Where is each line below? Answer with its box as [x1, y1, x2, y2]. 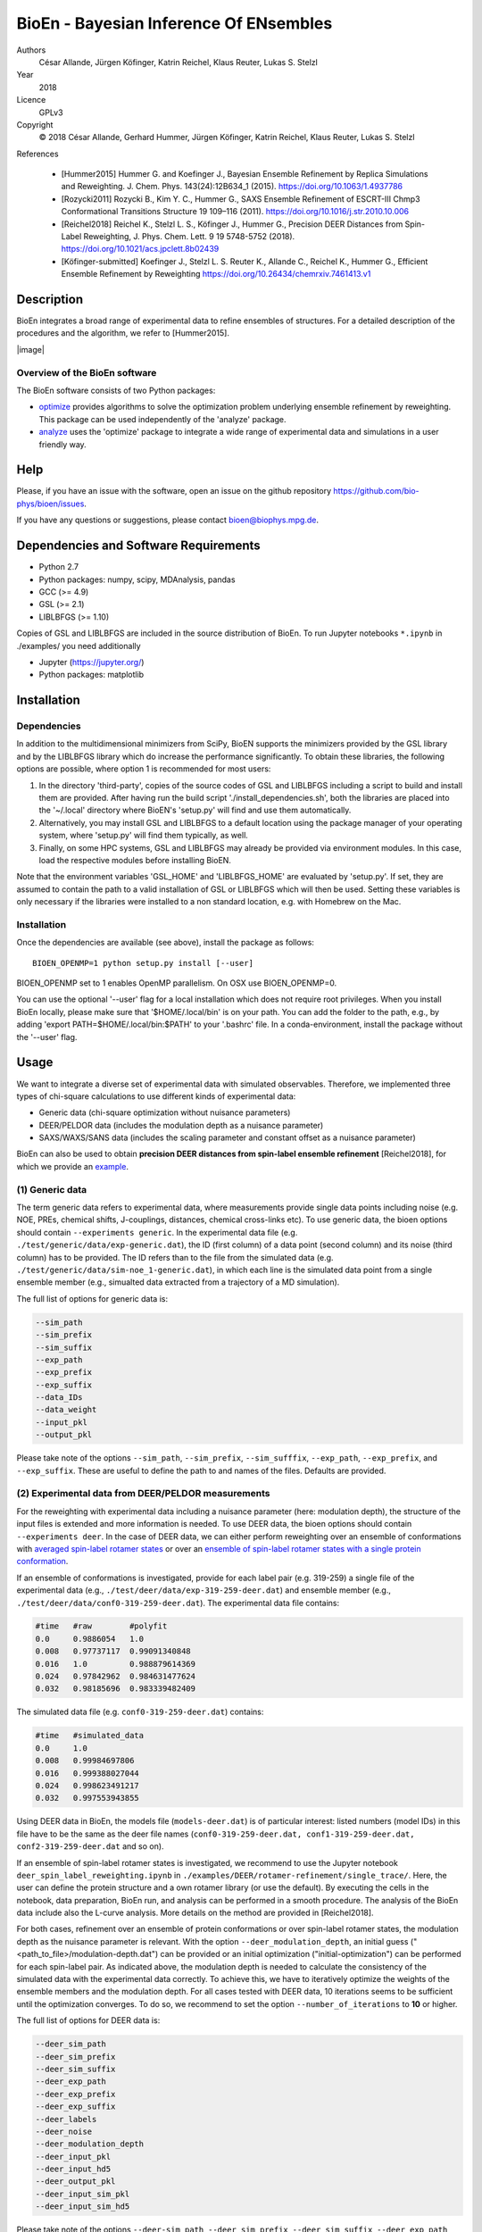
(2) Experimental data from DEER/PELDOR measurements [16, 1487, 270, 1500]
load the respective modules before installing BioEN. [38, 854, 232, 865]
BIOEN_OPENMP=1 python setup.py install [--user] [32, 958, 254, 968]
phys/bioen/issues [16, 498, 85, 509]
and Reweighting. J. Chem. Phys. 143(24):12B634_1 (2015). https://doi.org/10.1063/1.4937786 [61, 181, 403, 192]
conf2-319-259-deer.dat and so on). [16, 1841, 164, 1852]
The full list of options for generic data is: [16, 1293, 169, 1303]
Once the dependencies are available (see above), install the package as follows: [16, 937, 314, 948]
